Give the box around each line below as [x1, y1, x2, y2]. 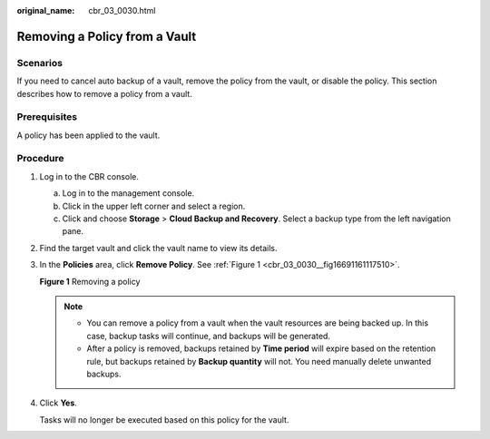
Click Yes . [39, 397, 77, 408]
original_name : [16, 5, 75, 15]
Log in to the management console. [62, 188, 195, 199]
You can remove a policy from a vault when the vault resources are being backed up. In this [86, 317, 429, 328]
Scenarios [16, 56, 64, 69]
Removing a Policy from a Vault [16, 28, 197, 44]
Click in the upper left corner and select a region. [62, 200, 246, 211]
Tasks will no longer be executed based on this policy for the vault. [39, 414, 289, 425]
